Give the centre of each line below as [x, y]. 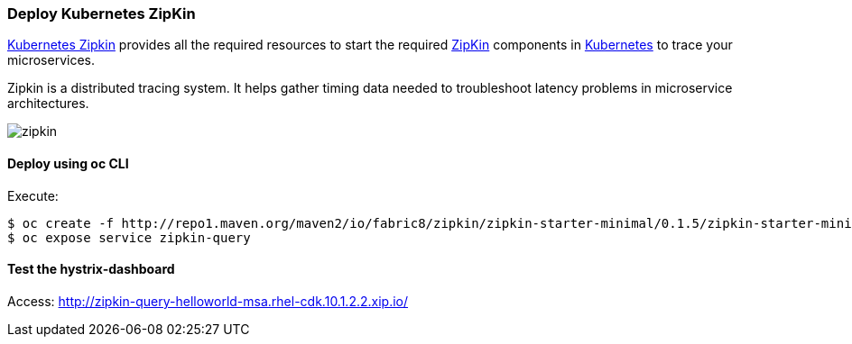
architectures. [48, 104]
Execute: [33, 195]
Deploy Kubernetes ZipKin [102, 14]
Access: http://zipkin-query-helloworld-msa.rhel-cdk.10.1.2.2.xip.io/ [208, 301]
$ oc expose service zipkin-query [129, 237]
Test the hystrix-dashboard [91, 269]
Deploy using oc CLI [68, 163]
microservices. [51, 60]
